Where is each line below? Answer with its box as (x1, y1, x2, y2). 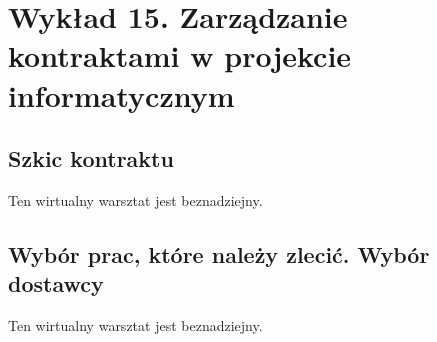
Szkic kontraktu (8, 143, 174, 174)
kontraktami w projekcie (8, 35, 352, 76)
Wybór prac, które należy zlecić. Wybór (8, 238, 430, 269)
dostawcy (8, 268, 104, 299)
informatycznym (8, 74, 235, 115)
